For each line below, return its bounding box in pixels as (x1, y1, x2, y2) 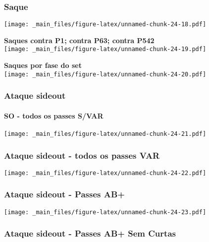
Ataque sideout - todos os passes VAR (4, 149, 160, 161)
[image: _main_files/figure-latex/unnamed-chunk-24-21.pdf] (4, 130, 207, 138)
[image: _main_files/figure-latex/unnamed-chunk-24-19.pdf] (4, 46, 207, 53)
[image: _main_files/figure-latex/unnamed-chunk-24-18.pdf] (4, 21, 207, 28)
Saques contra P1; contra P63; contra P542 (4, 35, 155, 45)
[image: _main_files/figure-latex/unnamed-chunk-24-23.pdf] (4, 208, 207, 216)
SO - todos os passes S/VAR (4, 110, 104, 121)
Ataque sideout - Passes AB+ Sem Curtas (4, 227, 176, 240)
